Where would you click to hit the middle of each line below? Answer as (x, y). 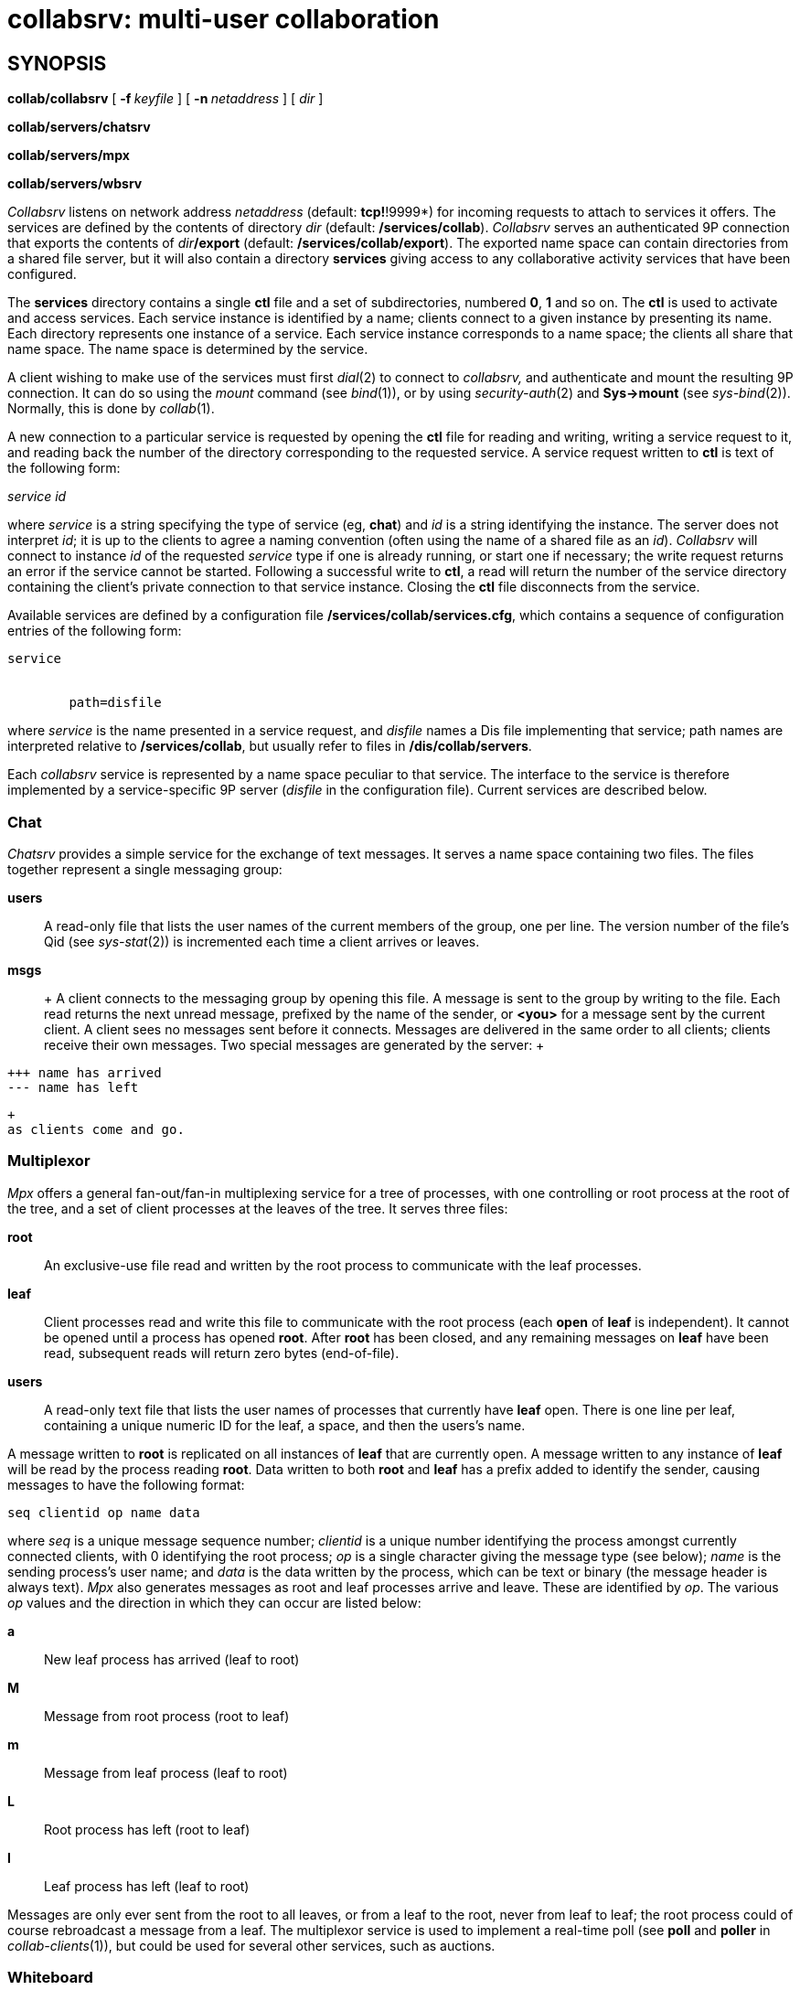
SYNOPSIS (57, 63)
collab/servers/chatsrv (79, 127)
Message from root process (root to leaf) (167, 1716)
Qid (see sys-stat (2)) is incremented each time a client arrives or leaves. (262, 941)
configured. (42, 274)
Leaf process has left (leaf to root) (147, 1886)
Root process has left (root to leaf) (147, 1829)
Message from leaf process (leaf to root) (166, 1772)
